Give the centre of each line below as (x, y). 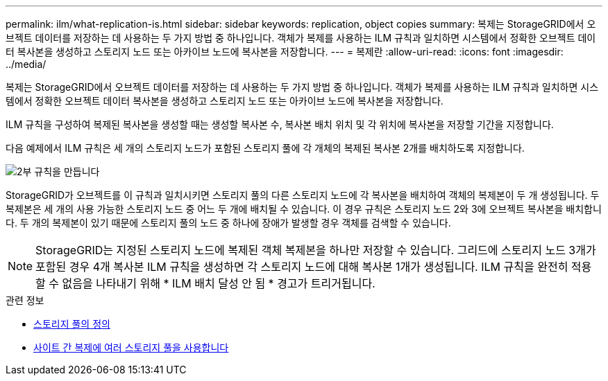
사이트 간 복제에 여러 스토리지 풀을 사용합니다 (131, 347)
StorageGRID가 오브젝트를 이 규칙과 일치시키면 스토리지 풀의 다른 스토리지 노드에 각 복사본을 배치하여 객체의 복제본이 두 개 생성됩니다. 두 (303, 195)
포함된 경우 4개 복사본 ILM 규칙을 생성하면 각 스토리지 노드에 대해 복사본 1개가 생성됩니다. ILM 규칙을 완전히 (302, 267)
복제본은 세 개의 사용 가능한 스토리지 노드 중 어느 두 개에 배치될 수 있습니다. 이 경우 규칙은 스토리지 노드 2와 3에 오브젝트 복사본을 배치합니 (304, 209)
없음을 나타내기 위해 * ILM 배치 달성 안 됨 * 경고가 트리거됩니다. (219, 283)
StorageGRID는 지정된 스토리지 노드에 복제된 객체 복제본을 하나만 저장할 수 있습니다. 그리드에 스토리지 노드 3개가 (316, 250)
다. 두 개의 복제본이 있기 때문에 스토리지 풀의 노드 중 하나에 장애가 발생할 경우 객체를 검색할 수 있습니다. (228, 223)
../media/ (26, 64)
